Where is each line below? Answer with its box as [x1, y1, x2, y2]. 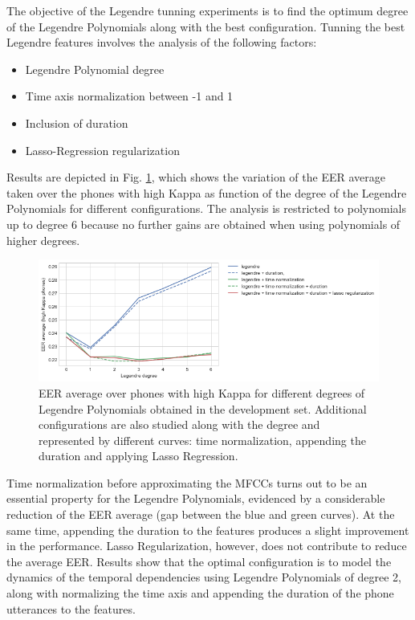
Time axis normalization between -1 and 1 [25, 88, 234, 104]
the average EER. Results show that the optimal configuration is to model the [6, 553, 392, 569]
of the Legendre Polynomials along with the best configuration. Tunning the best [6, 18, 405, 35]
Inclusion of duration [25, 114, 128, 131]
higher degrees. [6, 231, 80, 248]
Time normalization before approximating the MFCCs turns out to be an [6, 474, 368, 491]
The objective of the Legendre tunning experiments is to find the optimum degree [6, 2, 409, 18]
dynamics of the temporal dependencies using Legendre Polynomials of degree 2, [6, 569, 401, 585]
